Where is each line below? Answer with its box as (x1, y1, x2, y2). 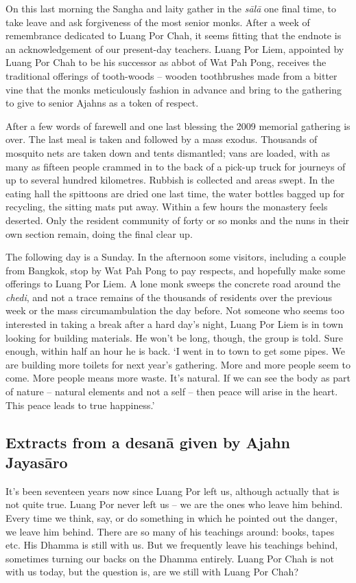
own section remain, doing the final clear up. (5, 226, 193, 241)
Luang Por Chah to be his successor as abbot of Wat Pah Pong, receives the (5, 55, 327, 69)
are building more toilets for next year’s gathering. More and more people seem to (5, 357, 351, 371)
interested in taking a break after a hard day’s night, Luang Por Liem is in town (5, 317, 344, 331)
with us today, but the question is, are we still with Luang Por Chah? (5, 564, 299, 579)
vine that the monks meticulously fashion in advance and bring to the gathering (5, 82, 342, 96)
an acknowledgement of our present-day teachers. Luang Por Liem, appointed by (5, 41, 344, 56)
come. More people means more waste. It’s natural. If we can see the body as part (5, 371, 351, 385)
